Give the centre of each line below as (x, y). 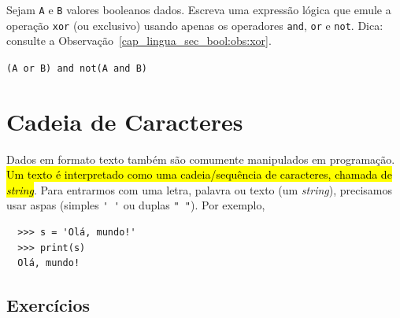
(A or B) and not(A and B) (77, 68)
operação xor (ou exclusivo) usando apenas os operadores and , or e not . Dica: (195, 25)
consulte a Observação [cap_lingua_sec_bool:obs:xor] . (139, 41)
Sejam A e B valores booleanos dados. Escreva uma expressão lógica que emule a (199, 9)
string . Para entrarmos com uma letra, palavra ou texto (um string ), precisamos (200, 189)
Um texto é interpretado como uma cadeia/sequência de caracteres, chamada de (199, 174)
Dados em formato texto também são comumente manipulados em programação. (201, 159)
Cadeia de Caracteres (125, 121)
